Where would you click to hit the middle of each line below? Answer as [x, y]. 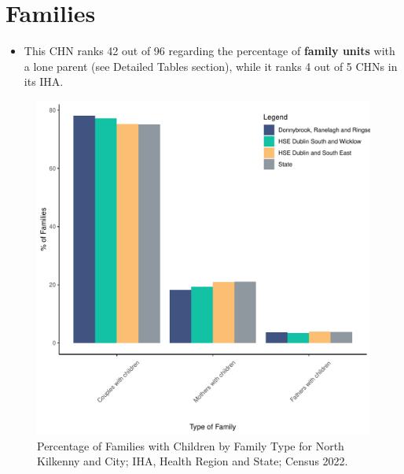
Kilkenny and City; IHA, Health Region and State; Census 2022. [193, 461]
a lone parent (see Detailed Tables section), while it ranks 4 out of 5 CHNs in [211, 66]
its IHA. [44, 81]
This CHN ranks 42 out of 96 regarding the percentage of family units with [209, 51]
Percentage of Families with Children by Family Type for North [191, 445]
